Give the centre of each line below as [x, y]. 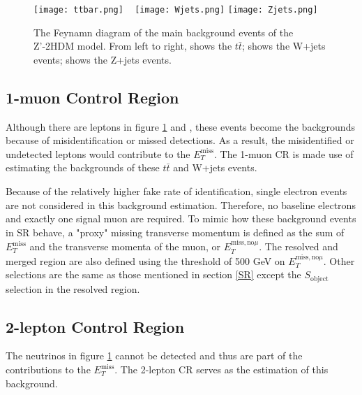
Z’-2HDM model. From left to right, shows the [133, 46]
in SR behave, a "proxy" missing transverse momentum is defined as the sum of [175, 232]
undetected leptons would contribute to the [98, 153]
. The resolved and [299, 246]
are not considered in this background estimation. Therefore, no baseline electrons [181, 204]
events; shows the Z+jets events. [103, 59]
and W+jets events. [215, 167]
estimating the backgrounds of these [83, 167]
